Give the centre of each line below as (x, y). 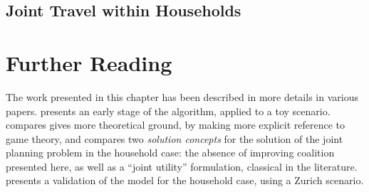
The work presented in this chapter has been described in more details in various (182, 96)
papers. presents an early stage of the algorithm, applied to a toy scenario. (168, 111)
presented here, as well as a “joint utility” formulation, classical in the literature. (182, 166)
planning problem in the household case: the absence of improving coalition (170, 153)
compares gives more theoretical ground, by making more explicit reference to (175, 125)
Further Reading (89, 62)
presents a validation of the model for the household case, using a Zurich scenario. (185, 180)
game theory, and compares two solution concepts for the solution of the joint (175, 138)
